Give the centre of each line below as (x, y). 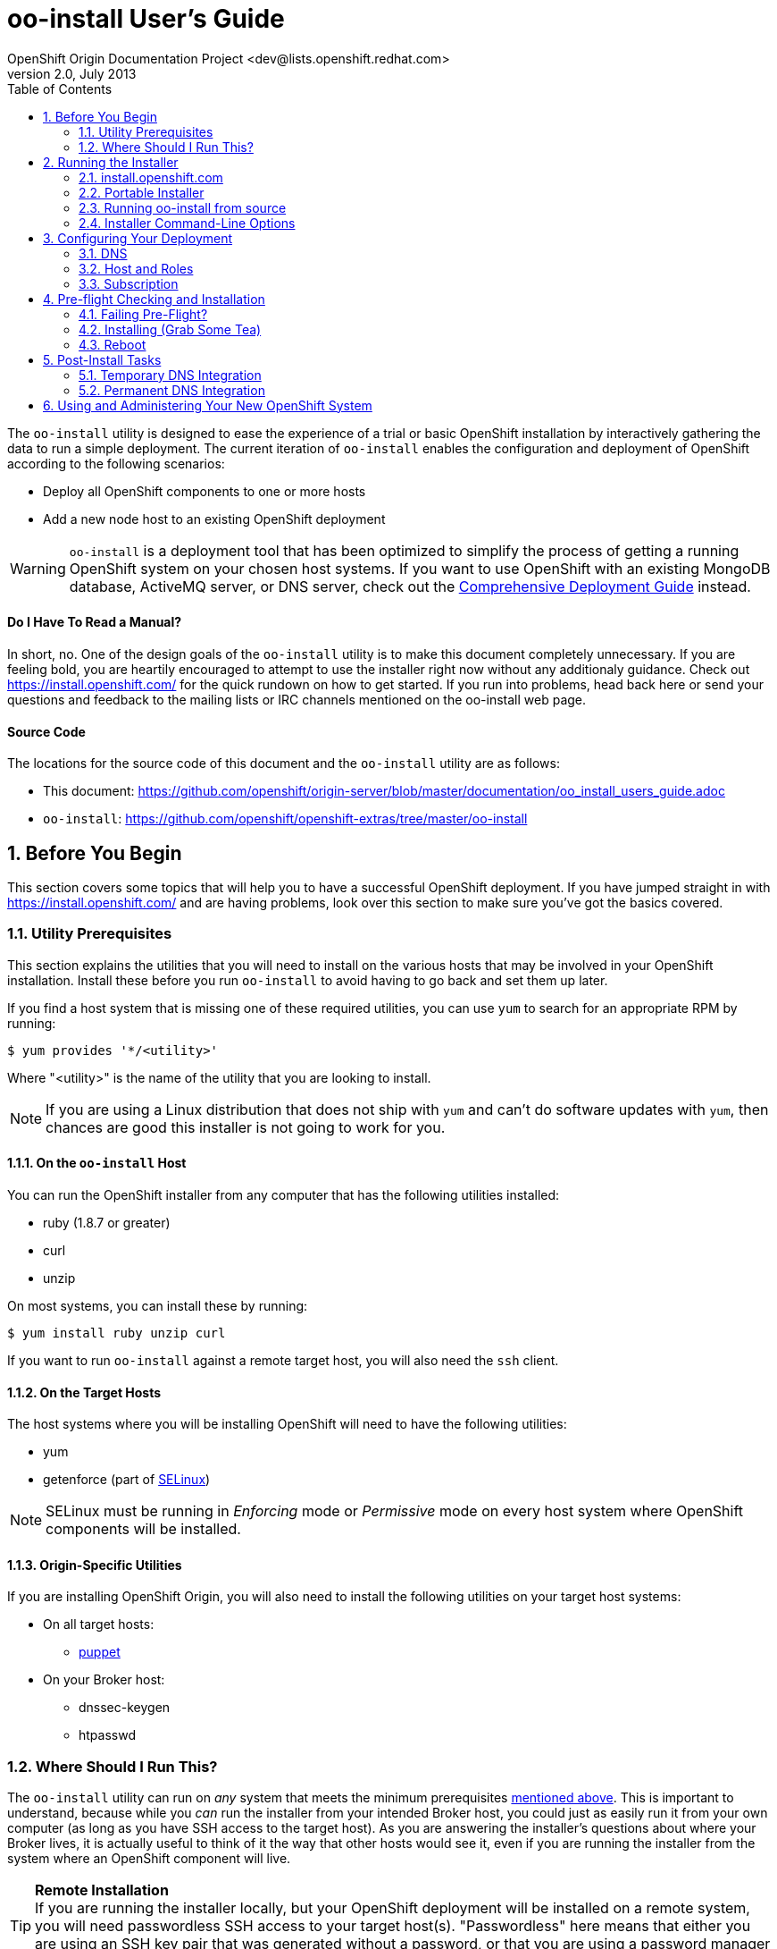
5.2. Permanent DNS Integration (172, 390)
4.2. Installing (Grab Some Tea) (170, 329)
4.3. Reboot (113, 344)
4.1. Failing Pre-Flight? (143, 314)
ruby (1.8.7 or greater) (107, 1223)
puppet (100, 1652)
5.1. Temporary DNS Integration (170, 375)
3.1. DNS (103, 253)
